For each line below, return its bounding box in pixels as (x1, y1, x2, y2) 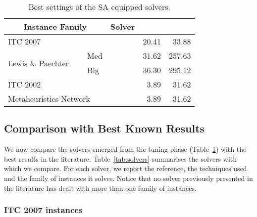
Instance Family (23, 21, 87, 32)
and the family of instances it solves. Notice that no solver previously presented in (4, 173, 253, 183)
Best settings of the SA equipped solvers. (28, 1, 170, 12)
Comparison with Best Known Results (4, 121, 205, 136)
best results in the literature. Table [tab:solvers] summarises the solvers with (4, 153, 237, 164)
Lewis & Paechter (8, 57, 69, 69)
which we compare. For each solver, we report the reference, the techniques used (4, 163, 247, 174)
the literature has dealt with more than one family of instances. (4, 182, 197, 193)
